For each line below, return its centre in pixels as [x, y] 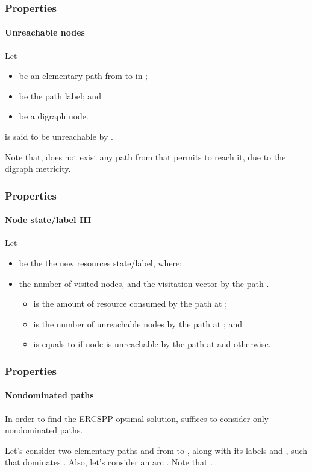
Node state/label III [48, 220]
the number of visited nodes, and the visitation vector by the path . [144, 283]
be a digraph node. [54, 116]
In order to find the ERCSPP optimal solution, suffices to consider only [137, 418]
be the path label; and [60, 96]
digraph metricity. [38, 168]
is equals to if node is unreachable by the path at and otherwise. [152, 344]
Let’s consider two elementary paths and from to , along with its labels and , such [156, 450]
